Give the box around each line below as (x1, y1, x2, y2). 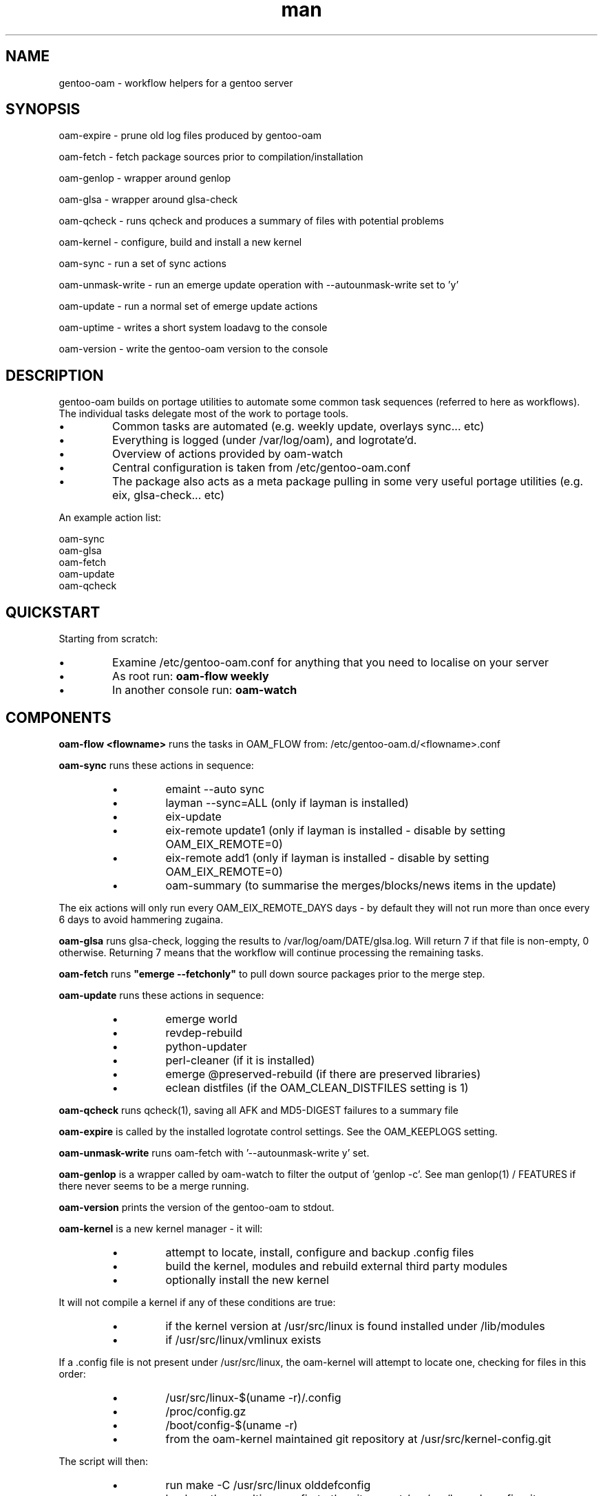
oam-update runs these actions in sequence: (59, 989, 264, 1001)
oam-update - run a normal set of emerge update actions (59, 300, 318, 313)
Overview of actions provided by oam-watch (112, 447, 343, 461)
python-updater (165, 1039, 247, 1053)
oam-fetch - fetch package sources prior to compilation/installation (59, 151, 363, 163)
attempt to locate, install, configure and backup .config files (165, 1245, 474, 1259)
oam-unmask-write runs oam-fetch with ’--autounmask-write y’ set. (59, 1146, 370, 1159)
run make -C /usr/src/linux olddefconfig (165, 1477, 371, 1492)
